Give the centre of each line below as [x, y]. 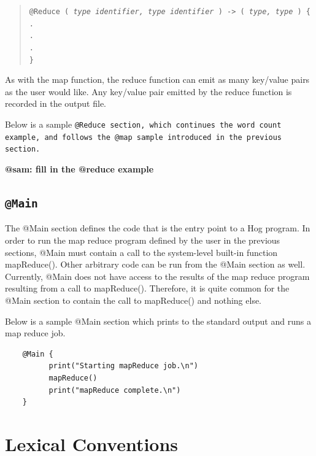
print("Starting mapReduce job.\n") [123, 366]
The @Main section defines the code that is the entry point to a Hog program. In [158, 228]
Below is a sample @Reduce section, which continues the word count [143, 124]
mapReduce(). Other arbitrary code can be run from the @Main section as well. [155, 264]
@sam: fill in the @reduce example [79, 169]
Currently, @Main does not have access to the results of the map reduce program [157, 276]
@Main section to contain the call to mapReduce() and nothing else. [133, 300]
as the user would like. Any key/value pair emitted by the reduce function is [148, 91]
